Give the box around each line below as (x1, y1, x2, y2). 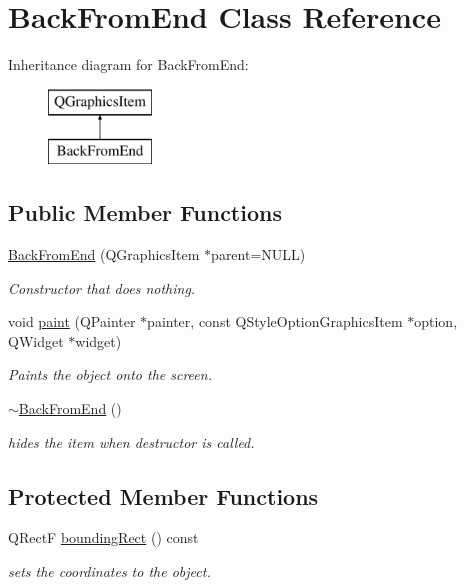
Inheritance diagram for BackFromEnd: (8, 54, 249, 75)
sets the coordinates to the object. (8, 561, 211, 582)
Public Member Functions (8, 197, 282, 228)
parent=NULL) (211, 244, 306, 265)
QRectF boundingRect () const (8, 527, 199, 548)
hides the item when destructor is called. (8, 431, 255, 452)
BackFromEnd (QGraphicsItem (8, 244, 200, 265)
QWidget (8, 330, 64, 351)
